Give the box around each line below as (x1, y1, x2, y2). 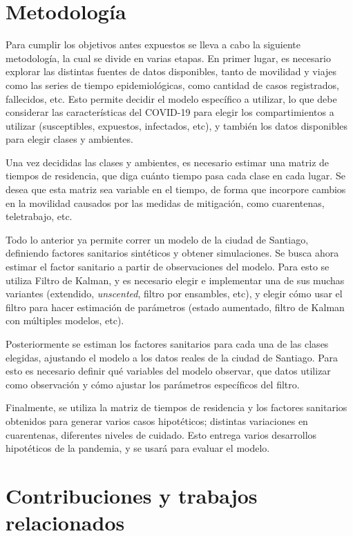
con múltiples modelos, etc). (6, 313, 124, 328)
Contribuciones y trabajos (6, 481, 258, 509)
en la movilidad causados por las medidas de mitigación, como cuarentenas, (6, 195, 325, 210)
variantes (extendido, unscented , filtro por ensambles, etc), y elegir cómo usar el (6, 286, 343, 301)
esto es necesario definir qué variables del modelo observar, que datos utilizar (6, 364, 331, 378)
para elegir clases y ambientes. (6, 132, 133, 146)
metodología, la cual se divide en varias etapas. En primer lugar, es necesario (6, 50, 331, 65)
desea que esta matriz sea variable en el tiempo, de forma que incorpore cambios (6, 182, 346, 197)
